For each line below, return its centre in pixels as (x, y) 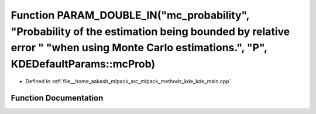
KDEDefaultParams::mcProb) (83, 64)
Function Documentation (57, 98)
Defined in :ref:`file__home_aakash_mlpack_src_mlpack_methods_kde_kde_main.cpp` (128, 81)
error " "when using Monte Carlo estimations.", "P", (139, 48)
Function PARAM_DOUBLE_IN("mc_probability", (130, 15)
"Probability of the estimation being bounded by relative (150, 31)
